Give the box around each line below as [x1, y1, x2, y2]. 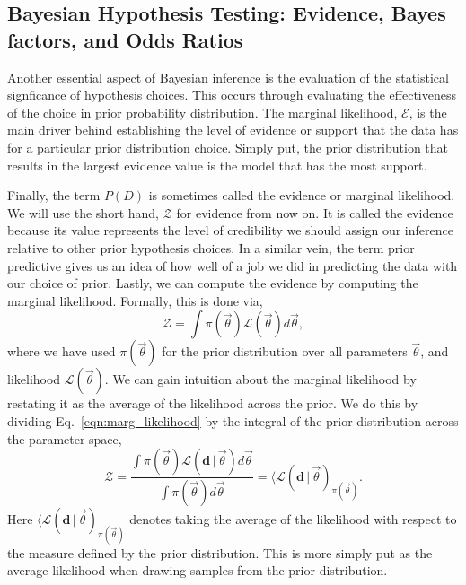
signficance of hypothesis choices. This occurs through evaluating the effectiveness [7, 85, 456, 104]
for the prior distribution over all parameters [162, 342, 408, 361]
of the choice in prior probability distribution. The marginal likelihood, [7, 102, 398, 121]
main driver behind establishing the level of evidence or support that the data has [7, 120, 459, 139]
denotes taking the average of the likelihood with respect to [129, 509, 457, 528]
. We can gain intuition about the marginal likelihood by [104, 370, 417, 389]
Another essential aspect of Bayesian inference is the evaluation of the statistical [7, 67, 449, 86]
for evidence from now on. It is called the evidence [176, 203, 453, 222]
